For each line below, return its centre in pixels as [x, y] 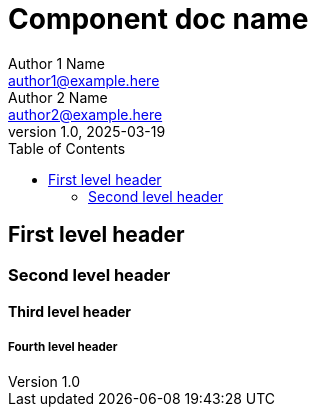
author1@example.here [84, 80]
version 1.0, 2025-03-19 [87, 131]
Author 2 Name [58, 97]
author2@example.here [85, 114]
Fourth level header [63, 346]
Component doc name [158, 19]
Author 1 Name [56, 63]
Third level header [70, 312]
